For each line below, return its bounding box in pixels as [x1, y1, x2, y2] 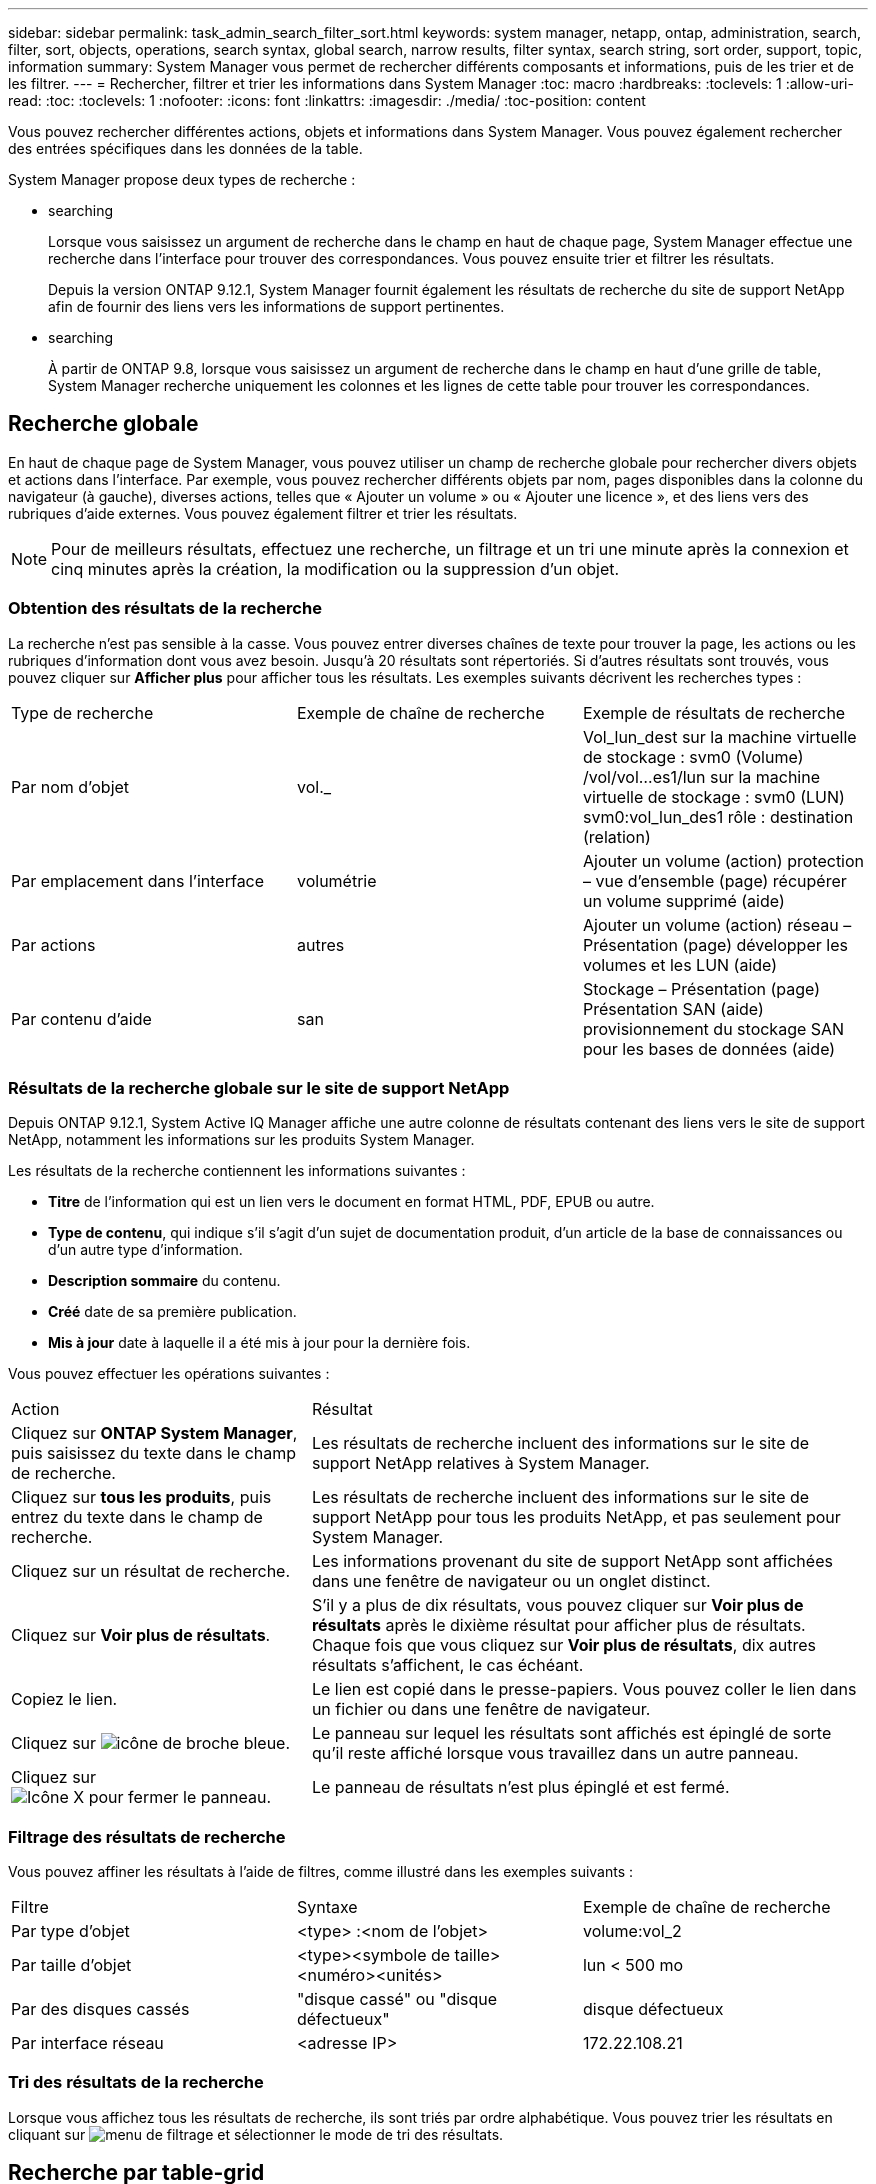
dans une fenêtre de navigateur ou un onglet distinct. [311, 1571, 711, 1592]
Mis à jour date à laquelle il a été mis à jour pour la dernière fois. [48, 1334, 471, 1352]
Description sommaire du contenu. [48, 1272, 281, 1290]
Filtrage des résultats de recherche [8, 1826, 286, 1847]
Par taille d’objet [11, 1955, 132, 1976]
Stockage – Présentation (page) [582, 978, 821, 999]
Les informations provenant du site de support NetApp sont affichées [311, 1551, 833, 1572]
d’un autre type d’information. [48, 1241, 243, 1259]
